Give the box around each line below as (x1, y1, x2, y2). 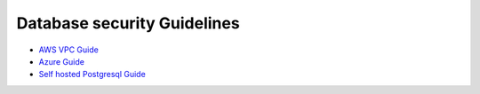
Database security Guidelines (16, 13, 240, 33)
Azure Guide (38, 56, 84, 67)
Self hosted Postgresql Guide (38, 69, 146, 80)
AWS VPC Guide (38, 44, 100, 55)
